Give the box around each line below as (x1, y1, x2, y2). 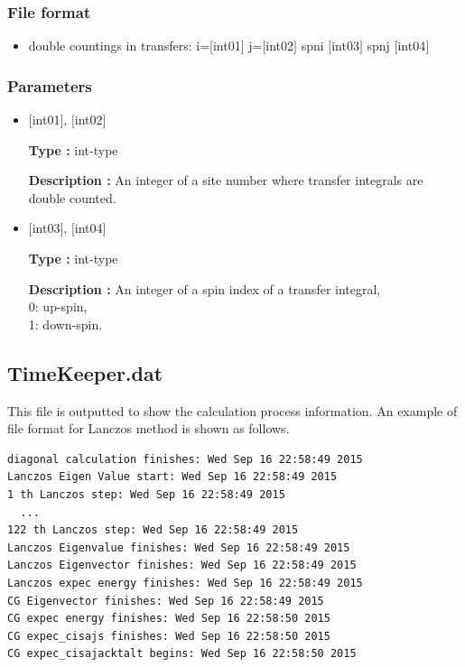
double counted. (28, 188, 116, 207)
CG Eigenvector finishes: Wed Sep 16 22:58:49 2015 (7, 594, 324, 607)
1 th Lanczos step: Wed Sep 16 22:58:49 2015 (7, 487, 285, 501)
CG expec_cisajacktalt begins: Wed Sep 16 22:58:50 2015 (7, 647, 357, 661)
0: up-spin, (28, 297, 88, 316)
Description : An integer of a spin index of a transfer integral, (28, 279, 381, 298)
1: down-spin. (28, 314, 103, 333)
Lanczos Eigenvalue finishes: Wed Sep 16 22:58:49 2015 (7, 541, 350, 554)
